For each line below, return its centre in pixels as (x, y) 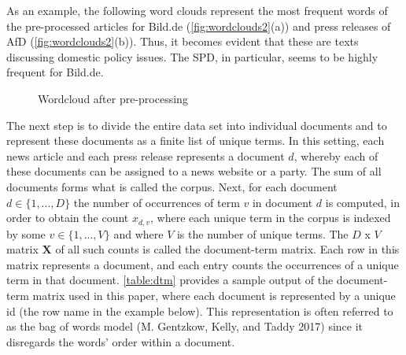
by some (26, 233)
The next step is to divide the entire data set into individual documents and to (197, 125)
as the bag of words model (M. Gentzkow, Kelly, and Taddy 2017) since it (185, 326)
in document (282, 202)
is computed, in (362, 202)
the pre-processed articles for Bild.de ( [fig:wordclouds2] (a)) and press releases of (199, 26)
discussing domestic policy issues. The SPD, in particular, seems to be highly (192, 56)
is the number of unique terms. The (262, 233)
